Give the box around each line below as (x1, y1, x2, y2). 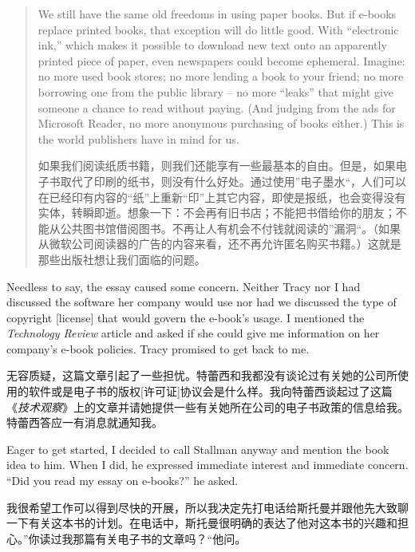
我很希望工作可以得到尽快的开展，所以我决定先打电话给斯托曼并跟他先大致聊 (6, 499, 409, 515)
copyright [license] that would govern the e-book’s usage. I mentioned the (6, 309, 365, 325)
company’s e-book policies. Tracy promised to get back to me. (6, 340, 310, 357)
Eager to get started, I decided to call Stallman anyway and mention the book (6, 440, 389, 457)
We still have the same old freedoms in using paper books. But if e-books (38, 6, 397, 22)
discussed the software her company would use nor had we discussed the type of (6, 294, 397, 310)
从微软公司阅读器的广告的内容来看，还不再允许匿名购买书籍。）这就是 (38, 235, 401, 252)
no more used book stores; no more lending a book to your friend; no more (38, 68, 404, 85)
